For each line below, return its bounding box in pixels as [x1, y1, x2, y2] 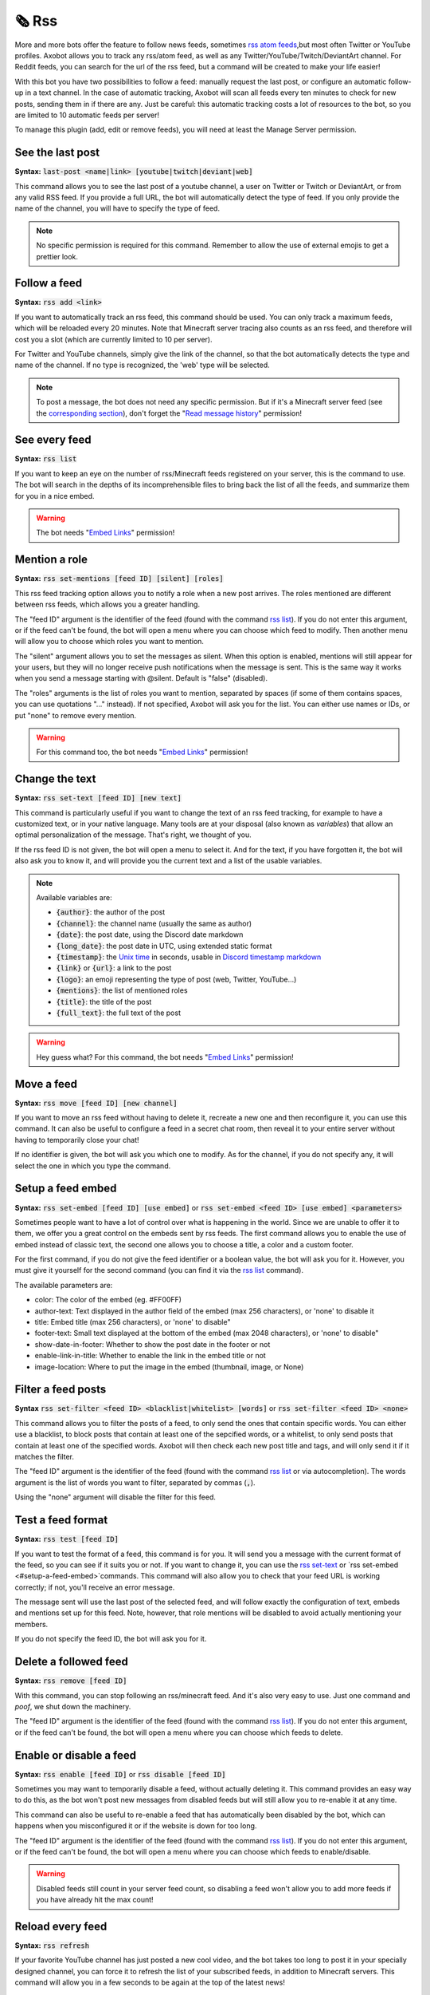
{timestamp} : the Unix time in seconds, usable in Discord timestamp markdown [56, 952, 322, 962]
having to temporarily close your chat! [14, 1135, 139, 1144]
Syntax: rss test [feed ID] [14, 1535, 119, 1544]
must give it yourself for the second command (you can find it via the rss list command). [14, 1266, 304, 1275]
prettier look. [36, 251, 79, 261]
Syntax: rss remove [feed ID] [14, 1676, 127, 1685]
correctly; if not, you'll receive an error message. [14, 1582, 175, 1592]
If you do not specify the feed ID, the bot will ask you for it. [14, 1634, 207, 1644]
